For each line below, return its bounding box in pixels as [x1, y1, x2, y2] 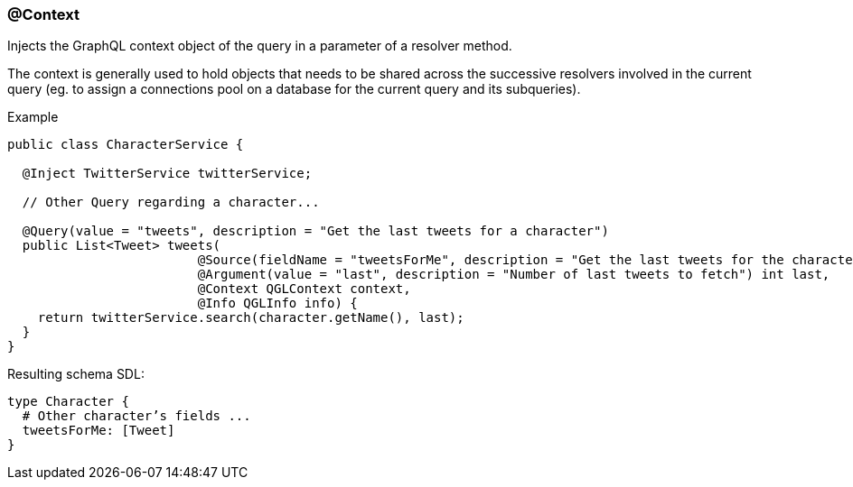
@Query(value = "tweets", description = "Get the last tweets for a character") [22, 224, 609, 239]
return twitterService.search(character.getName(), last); [37, 310, 464, 326]
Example [7, 109, 59, 125]
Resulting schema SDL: [7, 366, 145, 382]
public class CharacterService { [7, 137, 244, 152]
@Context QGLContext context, [197, 281, 411, 297]
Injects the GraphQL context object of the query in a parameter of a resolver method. [7, 38, 512, 54]
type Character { [7, 394, 129, 409]
